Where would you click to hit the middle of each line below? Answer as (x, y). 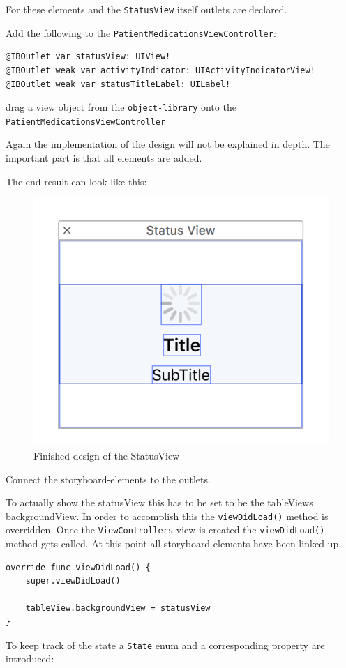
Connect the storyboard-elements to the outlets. (108, 479)
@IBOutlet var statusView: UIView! (88, 57)
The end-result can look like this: (76, 181)
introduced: (30, 659)
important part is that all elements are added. (104, 158)
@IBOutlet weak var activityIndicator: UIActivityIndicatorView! (160, 70)
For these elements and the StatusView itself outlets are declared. (146, 9)
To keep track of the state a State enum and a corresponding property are (165, 645)
